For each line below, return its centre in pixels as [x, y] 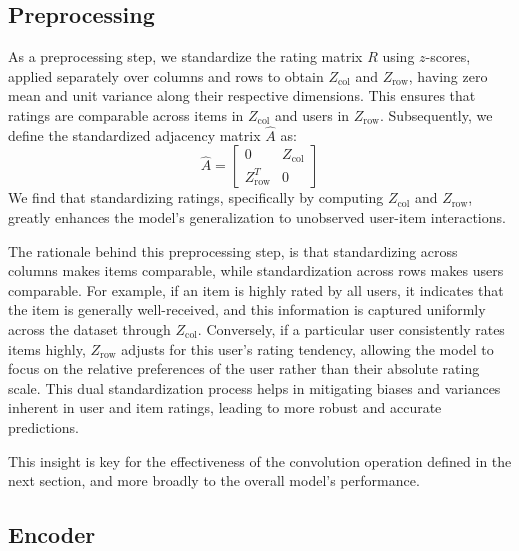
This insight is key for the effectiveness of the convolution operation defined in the [260, 460]
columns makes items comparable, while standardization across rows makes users [256, 270]
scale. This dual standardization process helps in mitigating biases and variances [254, 387]
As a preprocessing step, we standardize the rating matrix [185, 56]
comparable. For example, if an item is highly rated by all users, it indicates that [256, 289]
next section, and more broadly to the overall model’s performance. [214, 480]
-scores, [448, 56]
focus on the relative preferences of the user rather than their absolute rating [244, 368]
